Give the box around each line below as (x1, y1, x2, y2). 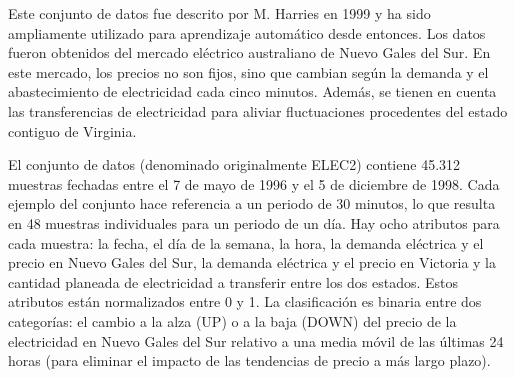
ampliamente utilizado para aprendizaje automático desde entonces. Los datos (8, 22, 486, 43)
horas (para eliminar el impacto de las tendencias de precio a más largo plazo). (8, 350, 491, 371)
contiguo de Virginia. (8, 120, 137, 141)
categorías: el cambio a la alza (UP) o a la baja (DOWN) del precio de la (8, 310, 457, 331)
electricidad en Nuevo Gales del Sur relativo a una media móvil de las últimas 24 (8, 330, 504, 351)
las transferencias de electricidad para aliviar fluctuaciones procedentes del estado (8, 100, 508, 121)
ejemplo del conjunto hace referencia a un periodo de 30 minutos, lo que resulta (8, 193, 496, 214)
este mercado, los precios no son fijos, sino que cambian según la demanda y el (8, 61, 489, 82)
